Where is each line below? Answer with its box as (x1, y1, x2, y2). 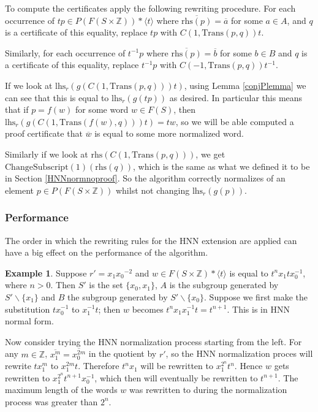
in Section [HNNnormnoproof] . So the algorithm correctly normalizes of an (5, 172, 286, 185)
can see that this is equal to (5, 91, 109, 104)
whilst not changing (115, 183, 190, 196)
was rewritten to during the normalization (129, 383, 287, 396)
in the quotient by (88, 347, 157, 360)
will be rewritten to (140, 359, 213, 372)
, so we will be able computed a (175, 115, 294, 128)
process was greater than (5, 395, 98, 408)
